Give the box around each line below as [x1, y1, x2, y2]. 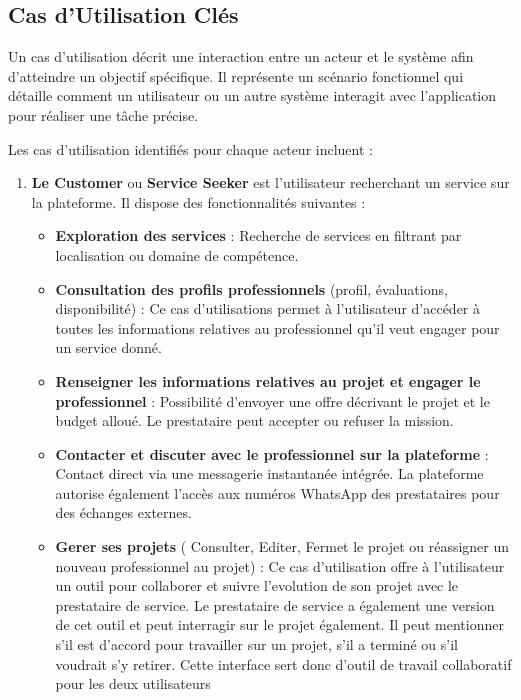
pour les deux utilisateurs [55, 673, 211, 694]
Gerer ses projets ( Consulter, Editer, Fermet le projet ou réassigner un [55, 536, 510, 557]
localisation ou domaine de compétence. [55, 244, 299, 265]
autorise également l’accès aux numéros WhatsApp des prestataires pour [55, 482, 500, 503]
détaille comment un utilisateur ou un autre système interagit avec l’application [8, 85, 497, 106]
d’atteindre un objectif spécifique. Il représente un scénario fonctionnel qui [8, 65, 464, 86]
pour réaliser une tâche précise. [8, 104, 199, 125]
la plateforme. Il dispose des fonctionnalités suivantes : [31, 191, 366, 212]
